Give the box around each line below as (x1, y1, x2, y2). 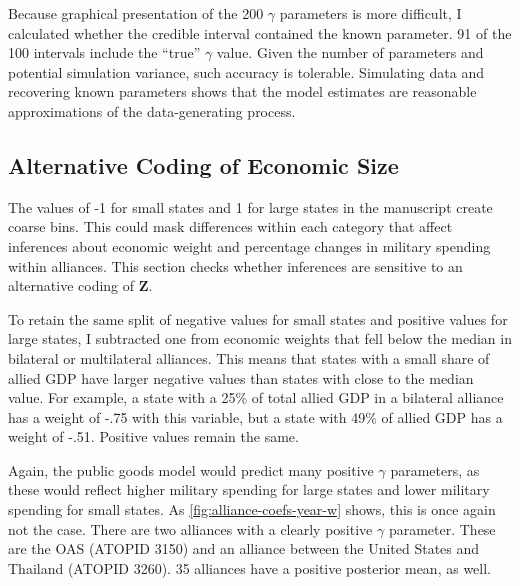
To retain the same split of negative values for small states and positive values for (8, 308, 508, 329)
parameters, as (390, 459, 480, 480)
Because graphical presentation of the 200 (8, 3, 264, 23)
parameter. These (388, 518, 496, 539)
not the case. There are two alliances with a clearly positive (8, 518, 373, 539)
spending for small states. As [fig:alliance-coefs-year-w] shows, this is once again (8, 499, 496, 520)
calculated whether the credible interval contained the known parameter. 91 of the (8, 22, 512, 43)
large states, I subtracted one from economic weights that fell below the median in (8, 328, 512, 349)
